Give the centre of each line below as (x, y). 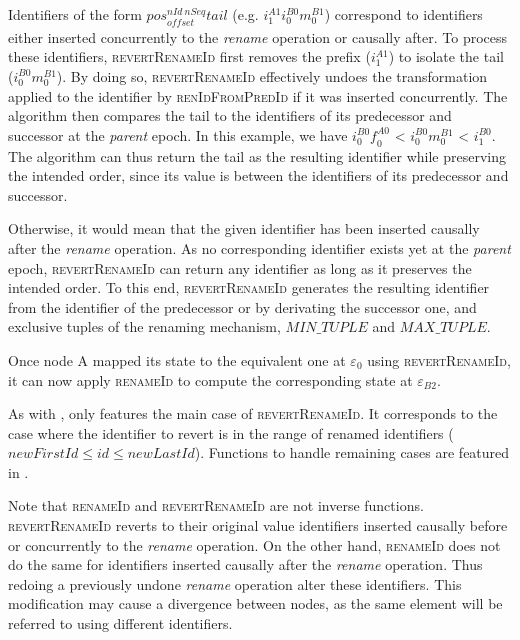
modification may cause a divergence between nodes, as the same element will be (255, 603)
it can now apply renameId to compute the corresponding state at (210, 379)
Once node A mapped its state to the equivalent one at (177, 359)
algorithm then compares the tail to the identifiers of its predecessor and (230, 115)
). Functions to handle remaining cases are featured (352, 452)
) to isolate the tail (446, 56)
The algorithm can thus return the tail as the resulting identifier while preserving (257, 155)
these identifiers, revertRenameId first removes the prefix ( (189, 56)
